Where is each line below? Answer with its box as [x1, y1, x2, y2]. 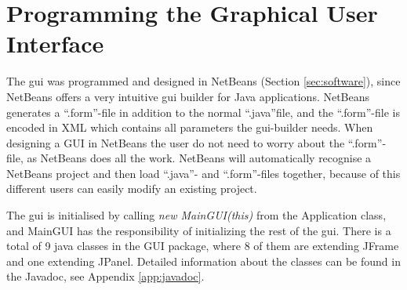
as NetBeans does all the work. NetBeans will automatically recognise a [27, 150, 372, 166]
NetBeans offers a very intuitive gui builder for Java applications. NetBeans [6, 88, 370, 104]
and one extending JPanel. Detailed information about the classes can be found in [6, 252, 401, 269]
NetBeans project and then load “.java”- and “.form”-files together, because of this [6, 165, 401, 181]
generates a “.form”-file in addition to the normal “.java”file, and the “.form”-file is [6, 103, 400, 120]
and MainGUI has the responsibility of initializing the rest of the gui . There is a [6, 222, 391, 238]
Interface [6, 27, 104, 60]
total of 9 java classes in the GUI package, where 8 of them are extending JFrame [6, 237, 399, 254]
